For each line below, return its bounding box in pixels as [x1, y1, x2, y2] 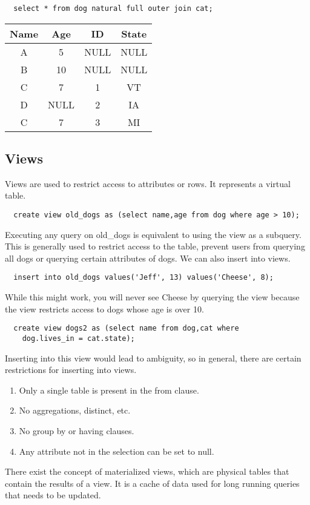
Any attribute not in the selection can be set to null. [19, 444, 214, 457]
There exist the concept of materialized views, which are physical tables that [5, 465, 289, 478]
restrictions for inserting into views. [5, 363, 137, 376]
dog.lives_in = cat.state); [22, 334, 135, 343]
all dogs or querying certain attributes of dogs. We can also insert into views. [5, 251, 291, 264]
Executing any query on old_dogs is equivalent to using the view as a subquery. [5, 228, 302, 240]
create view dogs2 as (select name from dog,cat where [13, 324, 239, 333]
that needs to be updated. [5, 489, 101, 501]
